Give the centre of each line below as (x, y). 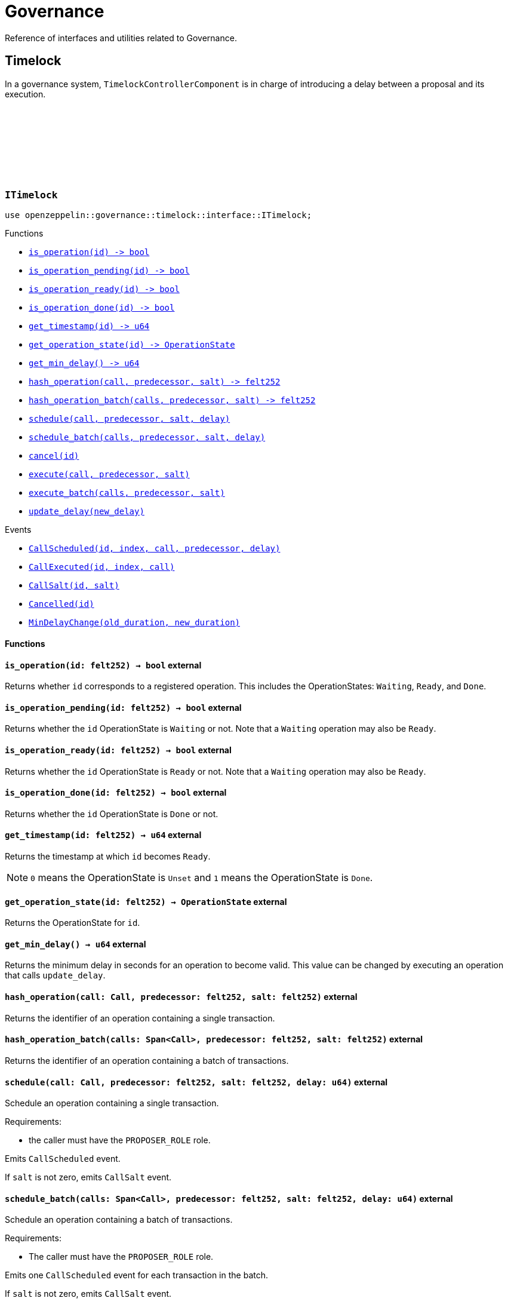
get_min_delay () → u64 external (76, 944)
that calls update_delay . (55, 975)
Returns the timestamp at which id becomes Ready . (108, 857)
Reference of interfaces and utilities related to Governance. (121, 38)
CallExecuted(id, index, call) (102, 567)
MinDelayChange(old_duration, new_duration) (135, 623)
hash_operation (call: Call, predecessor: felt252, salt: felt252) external (181, 997)
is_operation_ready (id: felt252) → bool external (118, 750)
